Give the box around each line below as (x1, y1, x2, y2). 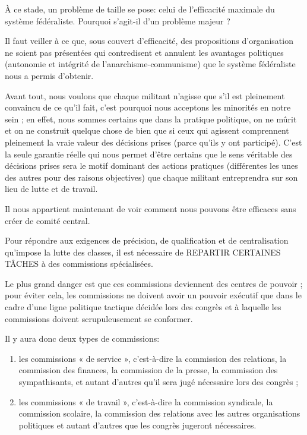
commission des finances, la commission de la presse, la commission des (18, 364, 278, 376)
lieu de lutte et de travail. (5, 182, 98, 195)
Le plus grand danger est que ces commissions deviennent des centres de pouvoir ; (5, 277, 303, 289)
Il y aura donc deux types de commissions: (5, 332, 160, 345)
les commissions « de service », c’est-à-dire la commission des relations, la (18, 352, 287, 364)
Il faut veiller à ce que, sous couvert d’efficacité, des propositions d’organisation (5, 34, 293, 47)
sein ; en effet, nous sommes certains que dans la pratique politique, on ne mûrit (5, 112, 297, 125)
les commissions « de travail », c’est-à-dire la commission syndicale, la (18, 395, 273, 408)
